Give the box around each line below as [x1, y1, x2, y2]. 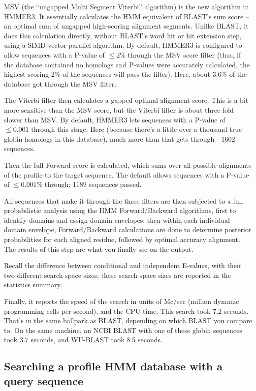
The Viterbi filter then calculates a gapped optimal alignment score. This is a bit [4, 95, 249, 105]
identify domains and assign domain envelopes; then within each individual [4, 214, 230, 225]
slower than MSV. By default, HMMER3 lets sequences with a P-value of [4, 114, 225, 124]
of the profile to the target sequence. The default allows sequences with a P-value [4, 169, 249, 180]
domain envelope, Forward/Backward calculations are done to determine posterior [4, 224, 252, 235]
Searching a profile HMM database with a [4, 359, 223, 374]
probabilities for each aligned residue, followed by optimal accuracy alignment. [4, 234, 240, 244]
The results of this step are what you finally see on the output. [4, 243, 193, 254]
